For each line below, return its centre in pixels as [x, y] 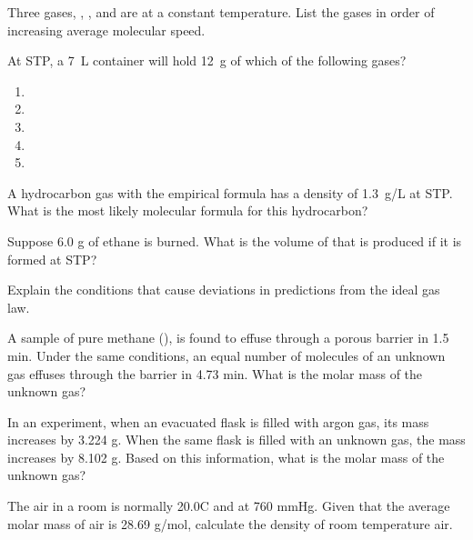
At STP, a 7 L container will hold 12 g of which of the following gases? [207, 60]
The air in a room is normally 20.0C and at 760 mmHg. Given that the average [229, 506]
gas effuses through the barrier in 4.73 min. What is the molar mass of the [215, 373]
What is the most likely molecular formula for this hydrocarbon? [188, 210]
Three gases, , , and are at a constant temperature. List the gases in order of [221, 12]
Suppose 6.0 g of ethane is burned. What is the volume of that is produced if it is [235, 240]
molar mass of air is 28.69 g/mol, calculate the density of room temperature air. [230, 523]
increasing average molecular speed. [106, 30]
